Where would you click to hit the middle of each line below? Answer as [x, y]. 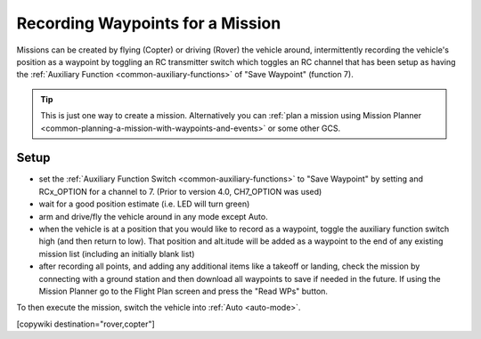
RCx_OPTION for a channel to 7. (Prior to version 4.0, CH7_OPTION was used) [180, 191]
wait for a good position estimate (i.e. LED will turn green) [144, 204]
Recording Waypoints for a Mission [149, 23]
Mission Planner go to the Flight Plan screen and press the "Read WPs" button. [183, 291]
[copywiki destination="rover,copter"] [86, 324]
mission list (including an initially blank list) [117, 254]
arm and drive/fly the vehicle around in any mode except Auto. [153, 216]
